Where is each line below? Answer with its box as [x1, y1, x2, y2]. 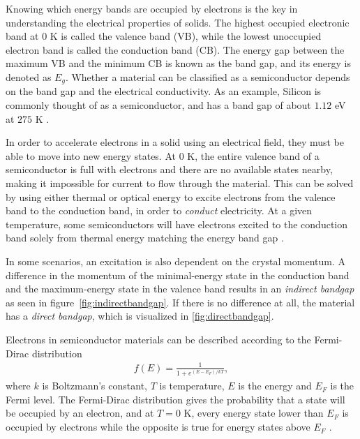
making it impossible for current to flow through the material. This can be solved [6, 175, 354, 190]
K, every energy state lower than [183, 405, 324, 420]
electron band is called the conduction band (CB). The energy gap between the [6, 42, 345, 57]
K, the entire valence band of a [187, 148, 320, 163]
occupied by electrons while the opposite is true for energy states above [6, 419, 310, 434]
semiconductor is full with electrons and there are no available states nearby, [6, 162, 333, 177]
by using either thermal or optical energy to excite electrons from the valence [6, 189, 336, 204]
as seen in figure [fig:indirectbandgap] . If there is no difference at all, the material [6, 295, 355, 309]
